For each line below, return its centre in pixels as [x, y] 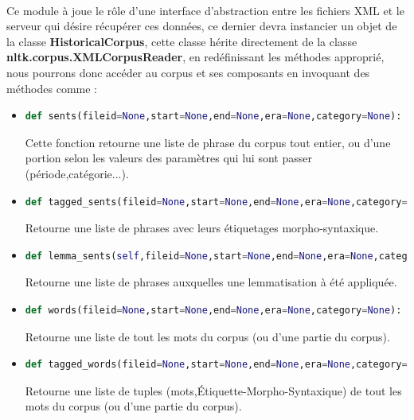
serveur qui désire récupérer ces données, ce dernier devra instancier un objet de [202, 26]
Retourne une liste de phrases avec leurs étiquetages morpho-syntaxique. [202, 228]
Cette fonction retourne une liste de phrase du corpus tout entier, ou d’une [208, 142]
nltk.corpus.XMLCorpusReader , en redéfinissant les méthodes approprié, [195, 57]
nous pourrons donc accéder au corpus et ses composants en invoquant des [188, 72]
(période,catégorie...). [77, 173]
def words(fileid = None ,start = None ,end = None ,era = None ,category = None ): [213, 310]
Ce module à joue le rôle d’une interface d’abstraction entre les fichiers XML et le [205, 10]
